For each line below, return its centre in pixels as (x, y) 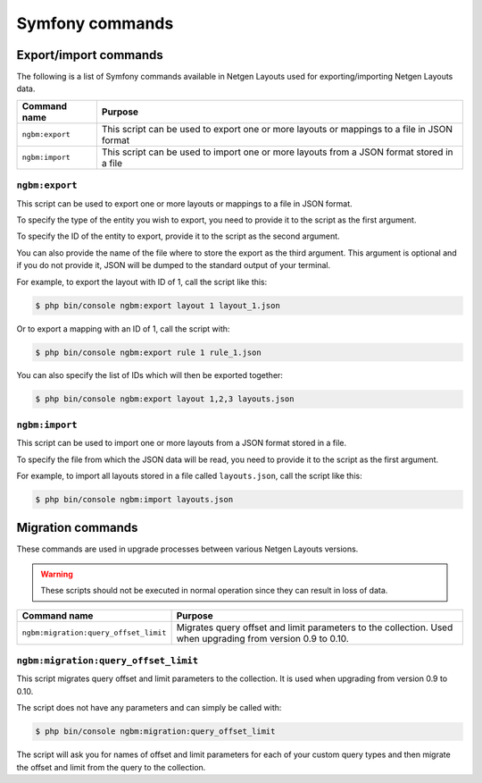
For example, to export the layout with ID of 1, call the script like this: (142, 282)
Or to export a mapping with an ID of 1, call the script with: (123, 328)
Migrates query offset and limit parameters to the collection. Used (315, 627)
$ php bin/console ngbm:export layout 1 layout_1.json (158, 305)
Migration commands (77, 528)
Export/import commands (90, 55)
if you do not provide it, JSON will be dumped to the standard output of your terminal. (173, 265)
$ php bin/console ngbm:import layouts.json (134, 499)
